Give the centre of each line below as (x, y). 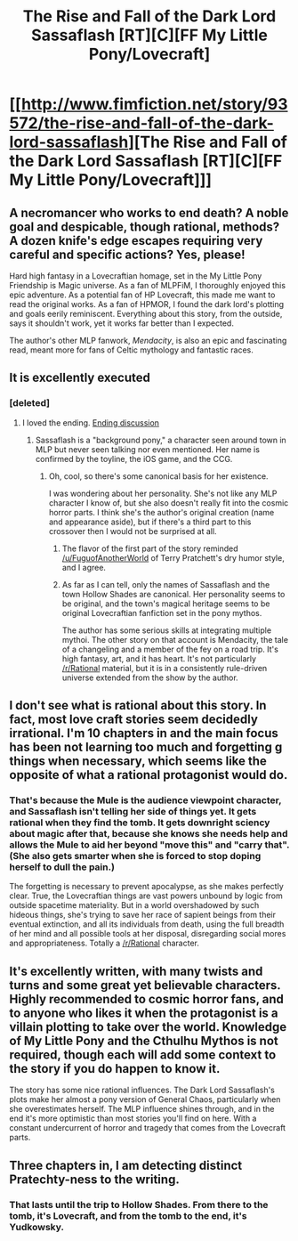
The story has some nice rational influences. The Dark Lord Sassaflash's (142, 1090)
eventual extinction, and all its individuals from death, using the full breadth (147, 924)
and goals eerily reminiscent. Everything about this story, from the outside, (146, 314)
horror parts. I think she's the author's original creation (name (161, 512)
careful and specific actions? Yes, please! (128, 254)
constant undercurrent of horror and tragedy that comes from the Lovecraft (148, 1128)
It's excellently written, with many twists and (136, 971)
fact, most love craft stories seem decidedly (133, 720)
